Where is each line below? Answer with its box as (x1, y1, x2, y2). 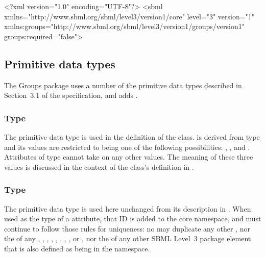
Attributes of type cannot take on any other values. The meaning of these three (4, 151, 253, 162)
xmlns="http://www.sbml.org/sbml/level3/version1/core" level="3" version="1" (4, 11, 255, 21)
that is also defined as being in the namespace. (4, 243, 150, 253)
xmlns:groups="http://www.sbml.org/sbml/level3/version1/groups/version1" (4, 21, 245, 32)
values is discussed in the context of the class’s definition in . (4, 161, 194, 172)
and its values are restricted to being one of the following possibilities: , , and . (4, 141, 250, 152)
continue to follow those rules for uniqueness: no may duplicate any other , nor (4, 223, 250, 234)
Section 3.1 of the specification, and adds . (4, 90, 138, 100)
